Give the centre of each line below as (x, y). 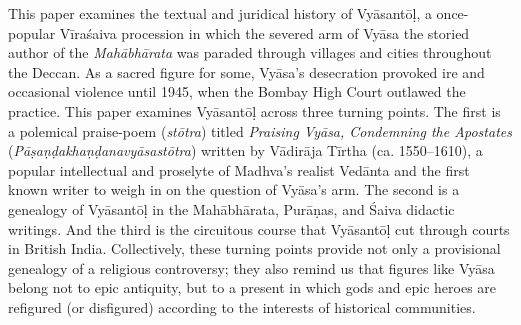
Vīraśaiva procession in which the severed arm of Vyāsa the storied (264, 32)
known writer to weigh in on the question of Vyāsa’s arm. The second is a (234, 189)
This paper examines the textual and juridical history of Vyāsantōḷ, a (220, 13)
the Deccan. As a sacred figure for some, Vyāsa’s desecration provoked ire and (246, 71)
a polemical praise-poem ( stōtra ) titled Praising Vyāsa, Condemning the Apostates (260, 130)
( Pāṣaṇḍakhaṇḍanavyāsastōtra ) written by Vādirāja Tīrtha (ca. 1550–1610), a (245, 150)
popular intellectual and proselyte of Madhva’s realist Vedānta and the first (239, 169)
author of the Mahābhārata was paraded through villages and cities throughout (250, 52)
